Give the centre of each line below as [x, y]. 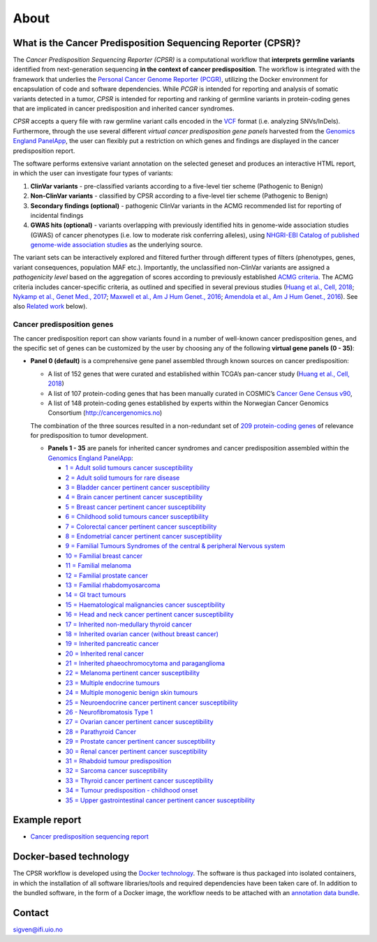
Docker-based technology [71, 856]
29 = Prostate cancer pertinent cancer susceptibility [140, 742]
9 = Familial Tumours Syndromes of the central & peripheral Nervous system [175, 546]
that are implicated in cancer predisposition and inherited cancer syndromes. [124, 109]
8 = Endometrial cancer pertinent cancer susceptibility [144, 536]
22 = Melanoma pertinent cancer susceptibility [133, 673]
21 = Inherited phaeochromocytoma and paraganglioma [145, 663]
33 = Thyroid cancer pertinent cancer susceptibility [139, 780]
